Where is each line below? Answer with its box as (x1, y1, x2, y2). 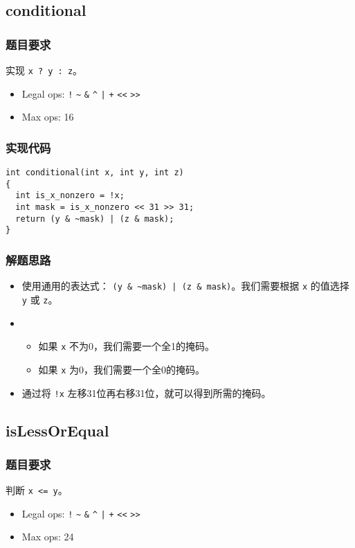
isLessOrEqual (6, 419, 109, 441)
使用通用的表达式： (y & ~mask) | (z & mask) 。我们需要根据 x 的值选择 (21, 279, 349, 293)
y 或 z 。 (21, 292, 58, 306)
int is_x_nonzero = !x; (15, 191, 125, 201)
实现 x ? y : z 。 (6, 63, 83, 77)
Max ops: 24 (21, 529, 74, 544)
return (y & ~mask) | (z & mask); (15, 213, 174, 224)
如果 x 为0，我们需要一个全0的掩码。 (38, 362, 206, 376)
